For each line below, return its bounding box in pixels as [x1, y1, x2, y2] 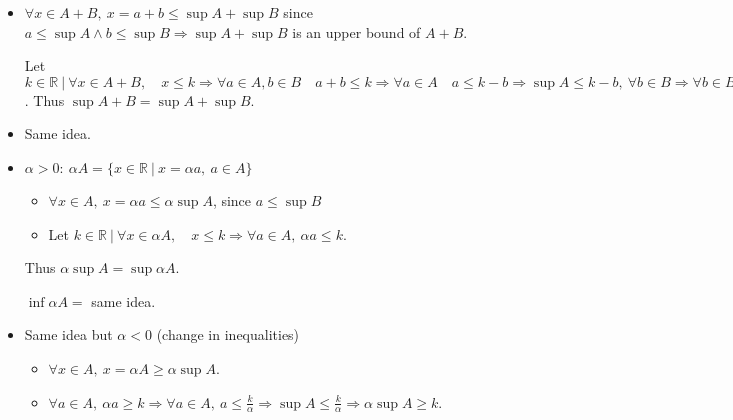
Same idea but [24, 324, 113, 345]
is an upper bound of [292, 21, 421, 42]
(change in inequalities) [156, 324, 300, 345]
